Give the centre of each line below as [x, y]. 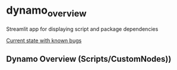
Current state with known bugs [44, 40]
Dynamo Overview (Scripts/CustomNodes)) [89, 59]
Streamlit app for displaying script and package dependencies [82, 29]
